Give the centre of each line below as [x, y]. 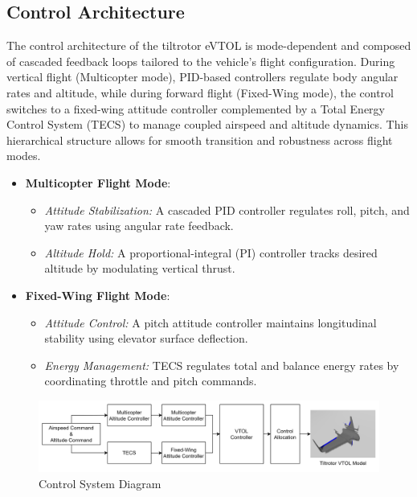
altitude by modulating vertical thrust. [140, 268]
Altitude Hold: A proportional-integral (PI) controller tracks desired [211, 252]
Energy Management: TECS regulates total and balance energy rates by [222, 365]
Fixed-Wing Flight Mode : [98, 295]
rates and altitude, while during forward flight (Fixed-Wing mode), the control [200, 92]
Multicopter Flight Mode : [98, 182]
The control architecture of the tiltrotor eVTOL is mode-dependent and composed [209, 45]
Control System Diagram [100, 483]
